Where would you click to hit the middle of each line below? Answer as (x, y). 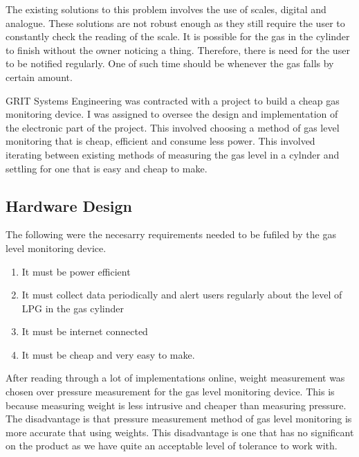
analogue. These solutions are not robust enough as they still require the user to (175, 23)
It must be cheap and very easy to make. (108, 354)
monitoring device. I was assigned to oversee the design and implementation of (172, 114)
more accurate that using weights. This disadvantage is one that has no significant (180, 432)
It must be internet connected (85, 331)
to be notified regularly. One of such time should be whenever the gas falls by (170, 63)
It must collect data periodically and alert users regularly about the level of (182, 295)
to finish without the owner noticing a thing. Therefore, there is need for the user (178, 50)
